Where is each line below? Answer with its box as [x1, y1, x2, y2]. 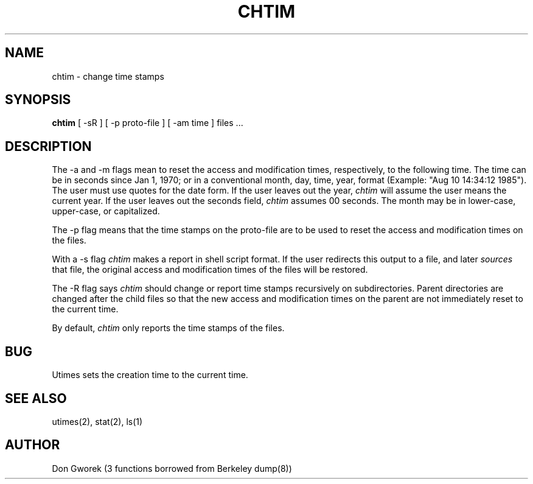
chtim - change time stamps [52, 71, 164, 82]
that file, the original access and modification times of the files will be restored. [52, 264, 368, 275]
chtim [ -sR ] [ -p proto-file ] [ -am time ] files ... [52, 117, 243, 128]
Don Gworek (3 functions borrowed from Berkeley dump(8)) [52, 463, 292, 474]
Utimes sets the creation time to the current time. [52, 370, 248, 381]
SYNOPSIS [5, 92, 71, 108]
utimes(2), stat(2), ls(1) [52, 416, 143, 427]
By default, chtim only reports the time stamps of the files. [52, 323, 285, 334]
